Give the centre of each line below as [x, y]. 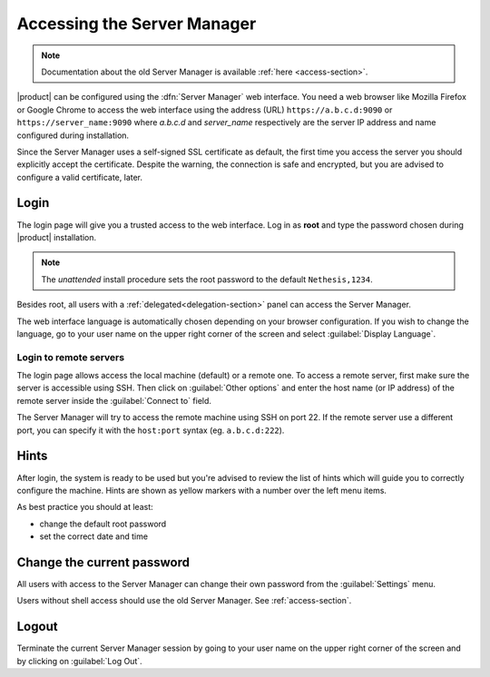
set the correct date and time [94, 536]
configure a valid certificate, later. [80, 177]
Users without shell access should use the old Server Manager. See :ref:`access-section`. [184, 601]
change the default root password [103, 524]
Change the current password [103, 562]
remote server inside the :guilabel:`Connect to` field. [114, 400]
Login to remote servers [71, 357]
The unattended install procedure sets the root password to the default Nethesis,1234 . [207, 279]
